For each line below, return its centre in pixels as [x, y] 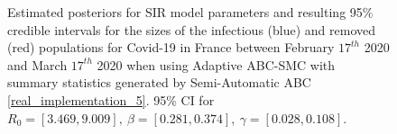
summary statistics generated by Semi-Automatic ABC [159, 82]
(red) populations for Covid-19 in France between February [171, 47]
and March [37, 64]
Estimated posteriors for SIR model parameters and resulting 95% [190, 12]
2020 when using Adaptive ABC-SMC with [216, 64]
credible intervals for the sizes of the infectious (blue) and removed [192, 29]
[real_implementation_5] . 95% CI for [111, 99]
